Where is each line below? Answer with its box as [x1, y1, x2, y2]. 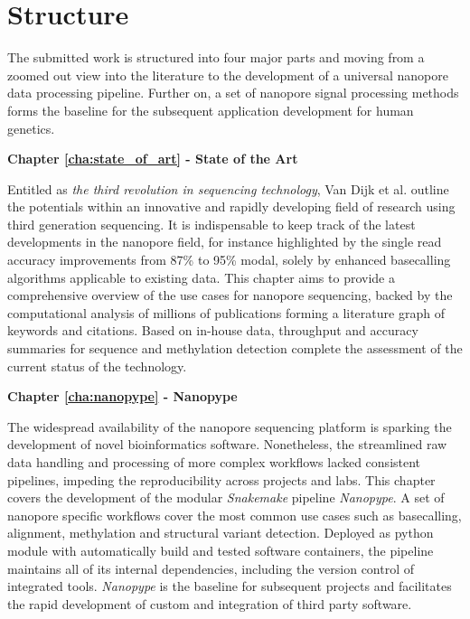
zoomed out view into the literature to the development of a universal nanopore [7, 65, 448, 84]
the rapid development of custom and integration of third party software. [7, 594, 412, 613]
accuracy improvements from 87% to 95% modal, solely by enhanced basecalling [7, 250, 451, 269]
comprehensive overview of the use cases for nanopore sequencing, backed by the [7, 286, 453, 305]
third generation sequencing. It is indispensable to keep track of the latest [7, 214, 416, 233]
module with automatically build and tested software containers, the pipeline [7, 540, 434, 559]
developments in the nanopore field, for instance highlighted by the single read [7, 232, 442, 251]
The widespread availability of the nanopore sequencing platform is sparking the [7, 417, 452, 436]
